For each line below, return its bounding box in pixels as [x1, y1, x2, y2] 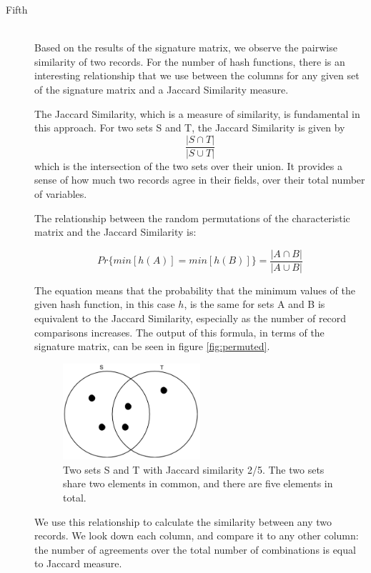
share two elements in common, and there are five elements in [63, 476, 333, 491]
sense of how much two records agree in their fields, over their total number [34, 172, 365, 187]
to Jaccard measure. [34, 556, 122, 571]
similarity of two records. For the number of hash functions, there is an [34, 54, 345, 69]
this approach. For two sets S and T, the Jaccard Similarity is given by [34, 120, 345, 135]
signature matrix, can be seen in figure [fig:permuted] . [34, 339, 270, 354]
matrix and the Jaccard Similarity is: [34, 224, 197, 239]
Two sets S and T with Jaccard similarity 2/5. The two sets [63, 462, 325, 477]
